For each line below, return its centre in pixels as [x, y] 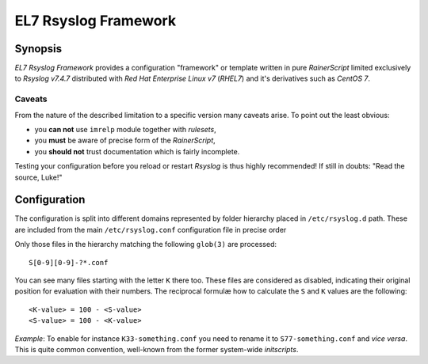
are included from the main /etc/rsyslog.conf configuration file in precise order [151, 229]
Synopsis [38, 49]
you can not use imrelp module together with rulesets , [126, 129]
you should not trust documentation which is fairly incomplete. [137, 151]
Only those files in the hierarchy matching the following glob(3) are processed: [146, 245]
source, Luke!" [38, 177]
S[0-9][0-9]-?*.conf [69, 262]
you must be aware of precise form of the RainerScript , [125, 140]
